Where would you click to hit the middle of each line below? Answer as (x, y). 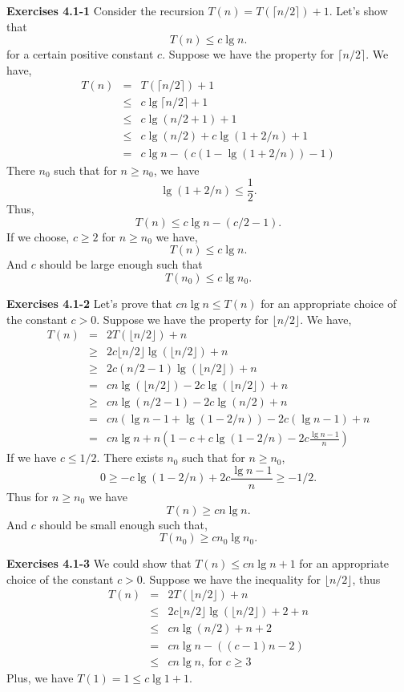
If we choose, (38, 236)
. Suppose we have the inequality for (232, 579)
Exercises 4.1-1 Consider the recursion (105, 10)
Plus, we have (40, 677)
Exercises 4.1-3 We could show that (99, 563)
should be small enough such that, (123, 524)
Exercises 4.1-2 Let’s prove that (89, 303)
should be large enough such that (121, 264)
